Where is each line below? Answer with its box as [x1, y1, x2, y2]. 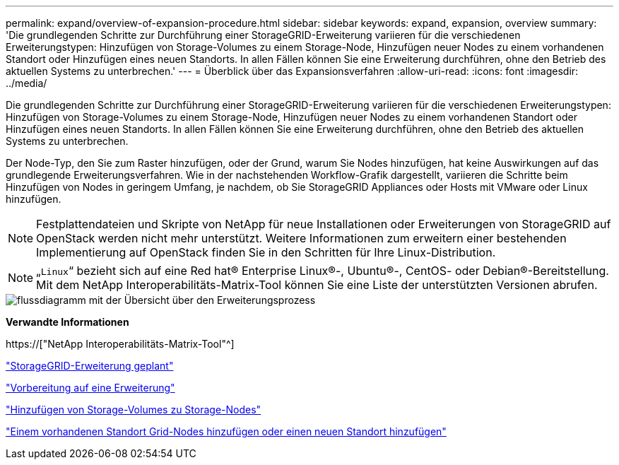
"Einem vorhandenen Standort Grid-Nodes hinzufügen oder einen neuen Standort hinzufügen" [6, 425, 447, 437]
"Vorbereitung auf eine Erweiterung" [6, 382, 175, 394]
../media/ [6, 77, 47, 89]
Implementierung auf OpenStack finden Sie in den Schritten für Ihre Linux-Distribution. [36, 245, 496, 259]
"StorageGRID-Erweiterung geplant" [6, 360, 174, 372]
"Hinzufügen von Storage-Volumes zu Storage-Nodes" [6, 404, 261, 416]
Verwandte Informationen [6, 316, 129, 328]
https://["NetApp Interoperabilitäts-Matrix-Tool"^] [6, 338, 235, 350]
